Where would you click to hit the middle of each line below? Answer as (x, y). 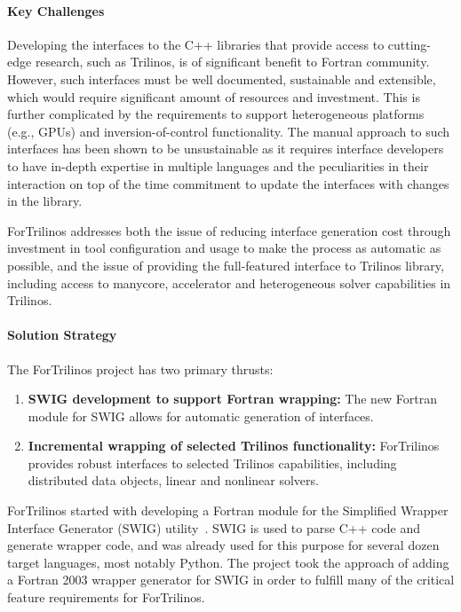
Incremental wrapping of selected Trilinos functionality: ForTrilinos (234, 446)
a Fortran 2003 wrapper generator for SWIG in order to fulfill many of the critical (231, 580)
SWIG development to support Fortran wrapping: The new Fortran (233, 399)
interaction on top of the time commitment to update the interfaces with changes (228, 183)
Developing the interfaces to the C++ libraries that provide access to (196, 44)
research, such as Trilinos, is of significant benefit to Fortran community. (232, 62)
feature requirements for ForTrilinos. (106, 597)
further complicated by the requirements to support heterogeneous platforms (216, 114)
